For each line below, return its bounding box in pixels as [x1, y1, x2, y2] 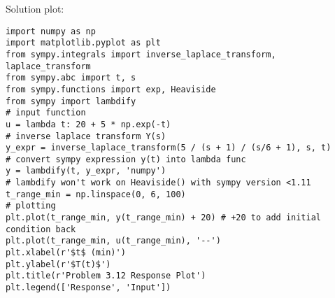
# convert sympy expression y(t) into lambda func [6, 154, 246, 164]
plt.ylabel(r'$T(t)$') [6, 259, 111, 269]
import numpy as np [6, 26, 96, 36]
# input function [6, 108, 86, 118]
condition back [6, 224, 76, 234]
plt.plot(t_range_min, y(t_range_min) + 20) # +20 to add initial [6, 213, 322, 223]
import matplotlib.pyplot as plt [6, 38, 161, 48]
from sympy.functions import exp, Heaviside [6, 84, 216, 94]
